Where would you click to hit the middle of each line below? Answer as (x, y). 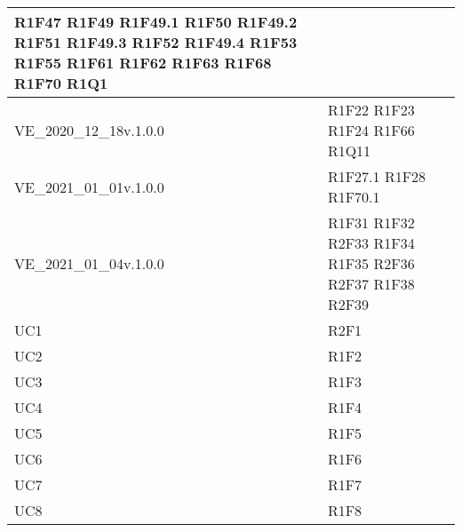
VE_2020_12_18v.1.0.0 (89, 130)
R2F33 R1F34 (371, 243)
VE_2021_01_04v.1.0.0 (89, 263)
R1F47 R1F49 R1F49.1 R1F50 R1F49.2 (156, 22)
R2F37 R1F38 (371, 284)
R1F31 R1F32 (371, 222)
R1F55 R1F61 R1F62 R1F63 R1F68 (143, 63)
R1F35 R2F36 (371, 263)
